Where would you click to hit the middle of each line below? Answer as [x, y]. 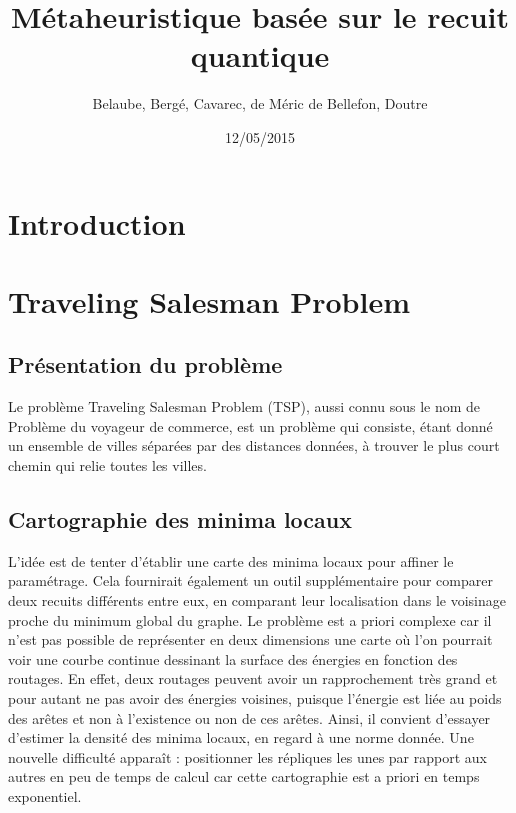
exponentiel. [45, 795]
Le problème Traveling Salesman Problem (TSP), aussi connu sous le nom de [244, 406]
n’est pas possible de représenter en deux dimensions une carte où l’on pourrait [250, 639]
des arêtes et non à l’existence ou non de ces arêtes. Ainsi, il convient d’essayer [249, 717]
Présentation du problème [145, 364]
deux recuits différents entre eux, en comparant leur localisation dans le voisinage [257, 600]
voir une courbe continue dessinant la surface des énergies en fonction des [233, 658]
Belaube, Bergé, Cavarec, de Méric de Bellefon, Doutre [260, 103]
